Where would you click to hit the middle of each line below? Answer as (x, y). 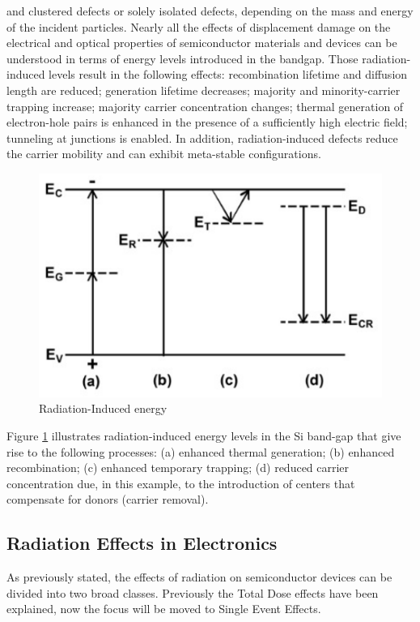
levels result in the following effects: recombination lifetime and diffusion (228, 74)
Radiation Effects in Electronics (142, 543)
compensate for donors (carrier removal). (108, 499)
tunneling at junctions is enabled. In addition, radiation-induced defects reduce (202, 137)
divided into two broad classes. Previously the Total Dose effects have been (193, 592)
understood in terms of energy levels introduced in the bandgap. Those (182, 58)
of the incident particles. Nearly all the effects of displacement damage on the (199, 26)
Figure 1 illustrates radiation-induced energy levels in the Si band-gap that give (204, 435)
